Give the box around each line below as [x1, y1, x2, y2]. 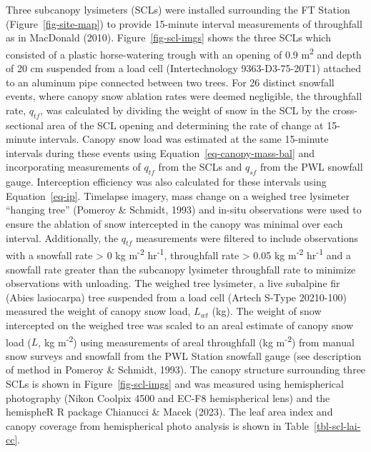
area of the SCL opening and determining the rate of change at [46, 117, 324, 132]
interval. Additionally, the [6, 230, 119, 245]
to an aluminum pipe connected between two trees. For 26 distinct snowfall [6, 74, 335, 89]
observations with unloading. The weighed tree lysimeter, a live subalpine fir [6, 276, 340, 291]
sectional [6, 117, 44, 132]
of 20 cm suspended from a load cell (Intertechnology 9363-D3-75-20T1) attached [6, 61, 361, 76]
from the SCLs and [158, 159, 242, 174]
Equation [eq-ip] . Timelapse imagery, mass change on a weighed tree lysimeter [6, 188, 350, 203]
